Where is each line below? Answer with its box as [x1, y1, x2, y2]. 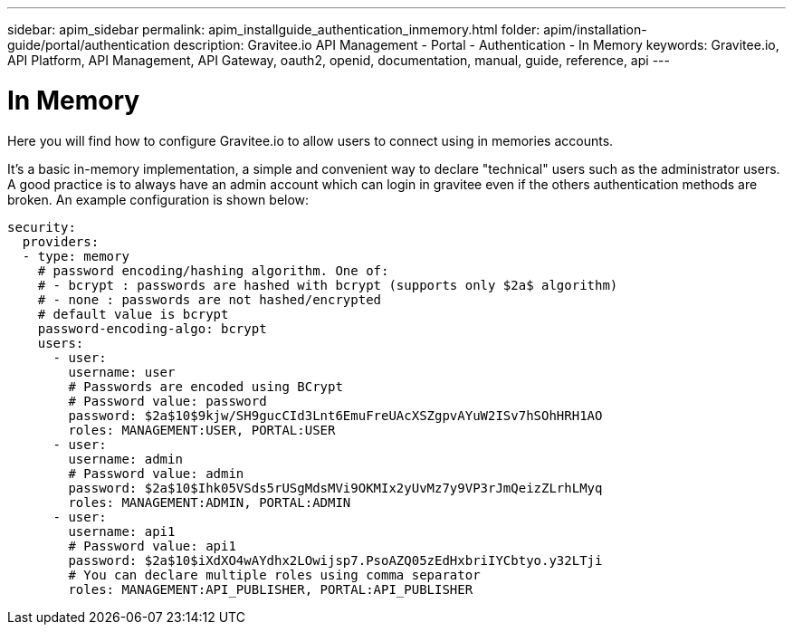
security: [7, 219, 76, 235]
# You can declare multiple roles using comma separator [68, 567, 481, 582]
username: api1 [68, 523, 176, 539]
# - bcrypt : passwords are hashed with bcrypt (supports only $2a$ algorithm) [37, 277, 618, 292]
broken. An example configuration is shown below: [7, 191, 310, 207]
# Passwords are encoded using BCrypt [68, 378, 343, 394]
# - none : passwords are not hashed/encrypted [37, 292, 382, 307]
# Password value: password [68, 393, 267, 408]
